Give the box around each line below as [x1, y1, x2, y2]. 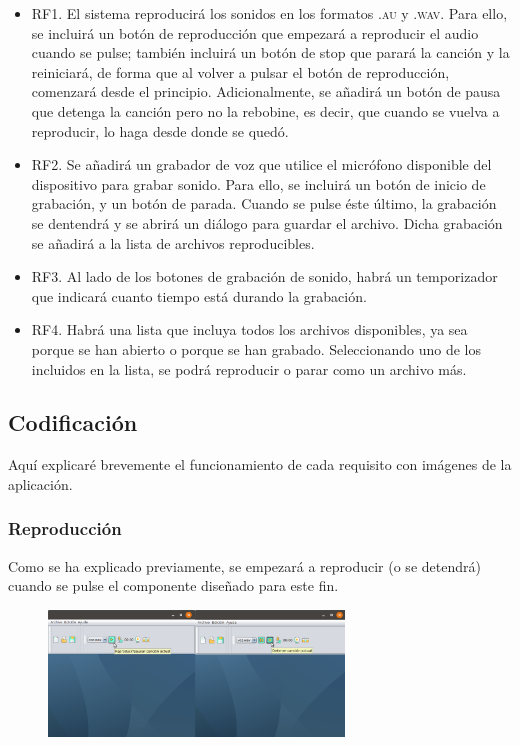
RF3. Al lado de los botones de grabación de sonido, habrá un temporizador [31, 266, 498, 287]
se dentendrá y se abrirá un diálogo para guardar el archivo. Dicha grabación [31, 212, 503, 233]
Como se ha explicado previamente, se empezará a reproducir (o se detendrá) [8, 555, 481, 576]
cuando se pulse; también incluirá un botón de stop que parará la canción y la [31, 42, 510, 63]
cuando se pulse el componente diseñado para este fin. [8, 575, 339, 596]
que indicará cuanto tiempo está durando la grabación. [31, 285, 367, 306]
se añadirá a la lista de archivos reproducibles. [31, 232, 315, 253]
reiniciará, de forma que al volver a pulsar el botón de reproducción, [31, 61, 450, 82]
